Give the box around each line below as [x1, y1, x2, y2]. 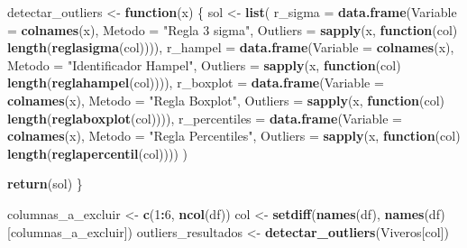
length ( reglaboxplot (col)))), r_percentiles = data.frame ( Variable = [7, 108, 402, 127]
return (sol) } [7, 174, 83, 193]
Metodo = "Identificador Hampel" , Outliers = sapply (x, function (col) [7, 55, 401, 74]
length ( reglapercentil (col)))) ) [7, 143, 188, 162]
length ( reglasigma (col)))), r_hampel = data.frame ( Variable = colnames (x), [7, 38, 454, 57]
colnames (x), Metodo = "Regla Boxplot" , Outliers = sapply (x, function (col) [7, 90, 444, 109]
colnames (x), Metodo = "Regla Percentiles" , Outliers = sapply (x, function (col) [7, 126, 461, 145]
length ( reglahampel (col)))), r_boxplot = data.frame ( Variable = [7, 73, 384, 92]
